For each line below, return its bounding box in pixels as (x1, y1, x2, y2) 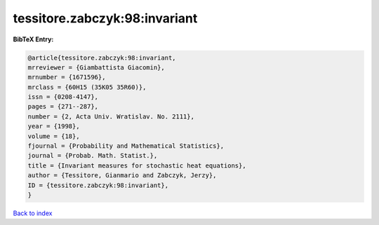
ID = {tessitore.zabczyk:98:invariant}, (27, 181, 168, 189)
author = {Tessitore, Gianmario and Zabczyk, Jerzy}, (27, 172, 217, 179)
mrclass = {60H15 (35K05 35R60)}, (27, 83, 147, 91)
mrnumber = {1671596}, (27, 74, 106, 81)
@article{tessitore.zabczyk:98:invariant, (27, 53, 176, 62)
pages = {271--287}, (27, 102, 98, 111)
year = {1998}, (27, 123, 80, 130)
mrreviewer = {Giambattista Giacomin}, (27, 63, 165, 71)
